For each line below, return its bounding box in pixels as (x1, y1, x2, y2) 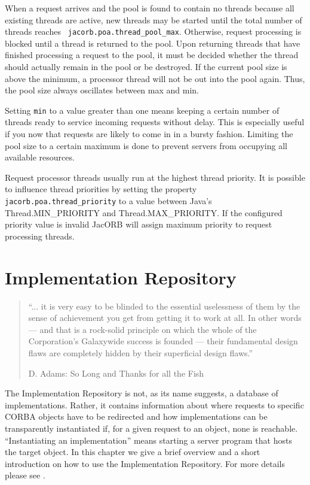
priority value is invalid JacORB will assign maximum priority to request (5, 218, 272, 231)
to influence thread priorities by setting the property (5, 183, 197, 195)
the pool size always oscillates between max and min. (5, 84, 199, 96)
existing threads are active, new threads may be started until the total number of (5, 13, 302, 26)
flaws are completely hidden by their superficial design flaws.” (28, 346, 253, 359)
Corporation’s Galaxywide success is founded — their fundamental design (28, 335, 298, 347)
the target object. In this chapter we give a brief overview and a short (5, 445, 260, 458)
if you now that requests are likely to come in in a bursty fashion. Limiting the (5, 128, 293, 140)
